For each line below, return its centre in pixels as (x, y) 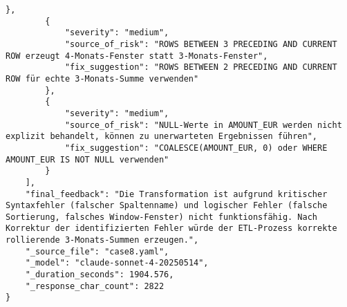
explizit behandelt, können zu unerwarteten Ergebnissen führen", (162, 137)
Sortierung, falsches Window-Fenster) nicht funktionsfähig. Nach (162, 217)
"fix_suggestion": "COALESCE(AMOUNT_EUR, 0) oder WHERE (196, 148)
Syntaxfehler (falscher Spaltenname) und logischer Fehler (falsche (167, 206)
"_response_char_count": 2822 (95, 286)
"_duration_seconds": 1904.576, (100, 275)
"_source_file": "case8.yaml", (97, 251)
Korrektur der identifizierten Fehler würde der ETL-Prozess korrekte (171, 229)
